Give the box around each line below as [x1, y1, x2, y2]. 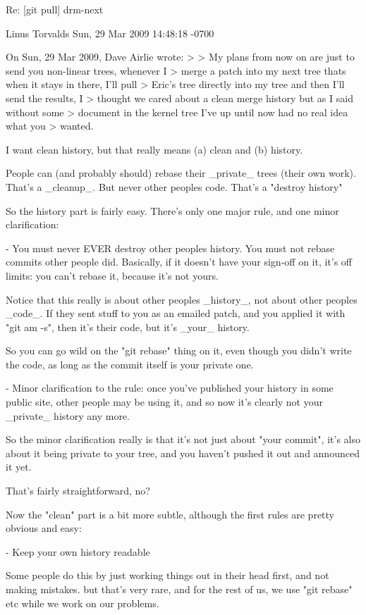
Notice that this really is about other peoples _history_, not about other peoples [6, 292, 358, 306]
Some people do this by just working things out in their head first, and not [6, 568, 329, 583]
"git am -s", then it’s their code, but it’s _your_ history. [6, 319, 250, 334]
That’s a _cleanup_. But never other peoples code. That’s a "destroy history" [6, 179, 343, 194]
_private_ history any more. [6, 408, 130, 423]
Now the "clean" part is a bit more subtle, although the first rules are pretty [6, 507, 335, 521]
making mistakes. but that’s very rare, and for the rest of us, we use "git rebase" [6, 582, 353, 596]
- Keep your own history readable [6, 544, 150, 559]
